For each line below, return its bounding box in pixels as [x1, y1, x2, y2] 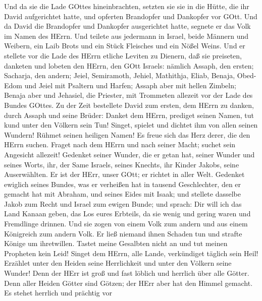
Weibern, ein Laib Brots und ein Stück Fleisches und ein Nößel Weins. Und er [4, 40, 245, 51]
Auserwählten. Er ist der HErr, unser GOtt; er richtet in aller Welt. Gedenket [4, 169, 245, 179]
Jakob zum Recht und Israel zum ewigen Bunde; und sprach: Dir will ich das [4, 198, 242, 209]
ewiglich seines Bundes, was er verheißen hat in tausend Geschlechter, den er [4, 178, 241, 189]
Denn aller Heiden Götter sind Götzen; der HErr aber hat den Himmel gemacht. [4, 277, 253, 288]
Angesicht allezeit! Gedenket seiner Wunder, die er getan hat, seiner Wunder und [4, 149, 255, 159]
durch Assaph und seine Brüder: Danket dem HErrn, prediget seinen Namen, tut [4, 109, 254, 120]
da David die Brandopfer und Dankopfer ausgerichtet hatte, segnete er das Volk [4, 21, 251, 31]
